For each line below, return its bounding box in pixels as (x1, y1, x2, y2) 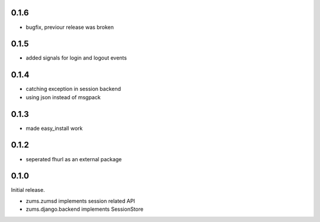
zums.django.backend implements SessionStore (25, 205, 143, 213)
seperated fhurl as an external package (25, 155, 122, 162)
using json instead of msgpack (25, 93, 101, 100)
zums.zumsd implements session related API (25, 197, 136, 204)
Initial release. (11, 187, 45, 194)
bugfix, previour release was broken (25, 24, 114, 31)
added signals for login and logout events (25, 54, 127, 61)
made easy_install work (25, 125, 83, 132)
